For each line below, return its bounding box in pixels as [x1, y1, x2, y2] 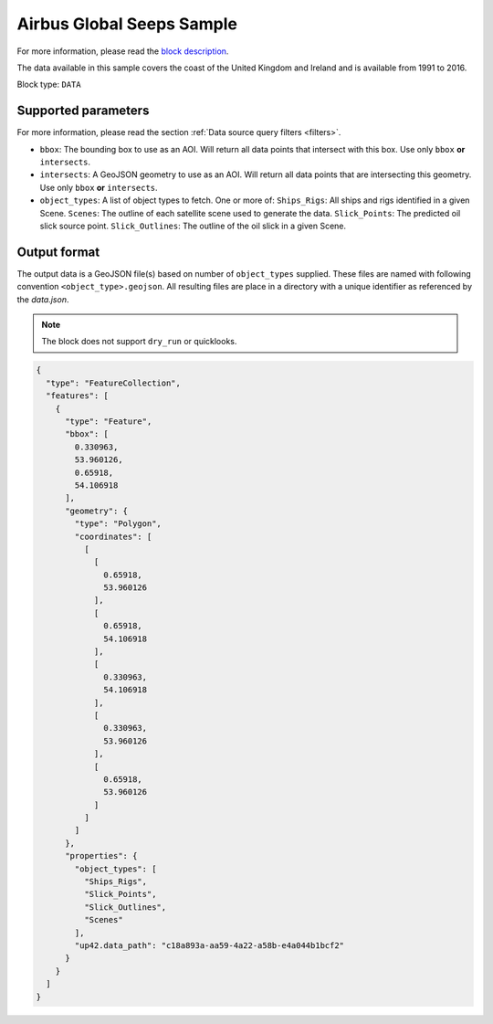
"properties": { [65, 850, 138, 861]
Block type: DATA [16, 79, 81, 90]
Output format [16, 244, 100, 259]
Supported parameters [16, 103, 150, 119]
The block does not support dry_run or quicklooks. [41, 336, 237, 347]
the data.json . [16, 293, 69, 305]
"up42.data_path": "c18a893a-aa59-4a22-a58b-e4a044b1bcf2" [74, 941, 345, 950]
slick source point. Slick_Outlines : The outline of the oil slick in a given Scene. [39, 220, 347, 231]
